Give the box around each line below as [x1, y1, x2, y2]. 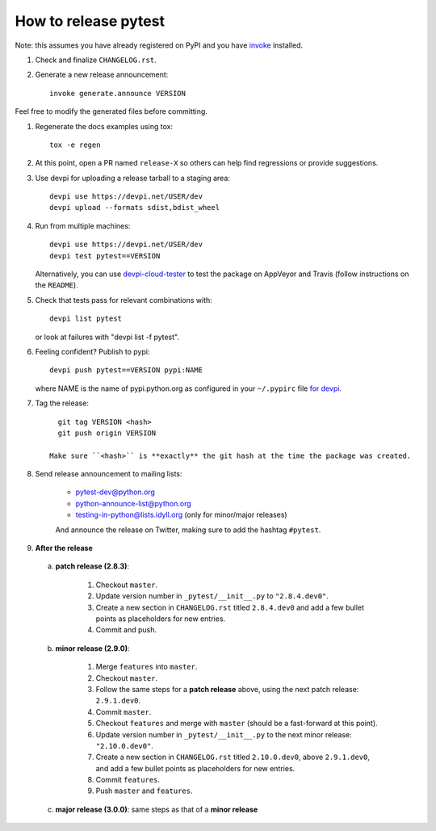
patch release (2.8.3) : [55, 561, 129, 571]
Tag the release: [35, 398, 89, 408]
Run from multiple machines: [35, 220, 131, 230]
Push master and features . [95, 786, 193, 795]
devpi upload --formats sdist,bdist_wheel [49, 203, 220, 212]
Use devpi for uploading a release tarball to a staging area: [35, 173, 230, 183]
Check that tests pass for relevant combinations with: [35, 295, 213, 304]
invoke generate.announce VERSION [49, 89, 186, 98]
